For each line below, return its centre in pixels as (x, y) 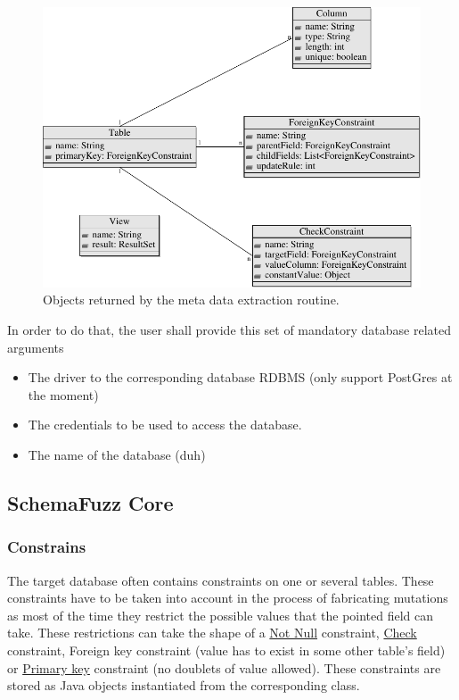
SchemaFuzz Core (90, 503)
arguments (36, 347)
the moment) (63, 394)
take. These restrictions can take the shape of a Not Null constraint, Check (212, 633)
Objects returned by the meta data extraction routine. (191, 300)
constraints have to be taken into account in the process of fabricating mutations (228, 598)
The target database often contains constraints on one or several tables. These (221, 580)
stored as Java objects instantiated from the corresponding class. (184, 685)
